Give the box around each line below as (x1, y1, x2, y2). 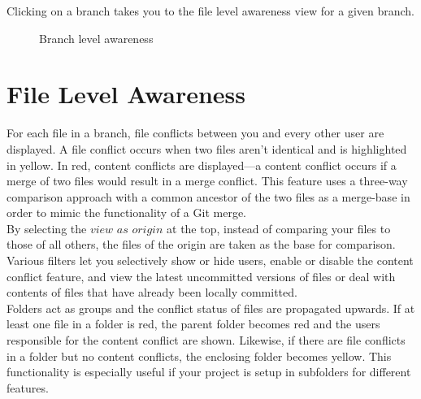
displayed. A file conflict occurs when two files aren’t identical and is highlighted (7, 140, 407, 157)
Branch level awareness (39, 29, 154, 46)
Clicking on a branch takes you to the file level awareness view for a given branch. (7, 2, 415, 19)
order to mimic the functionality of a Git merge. (7, 204, 246, 221)
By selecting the (7, 219, 87, 236)
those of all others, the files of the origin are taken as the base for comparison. (7, 236, 396, 253)
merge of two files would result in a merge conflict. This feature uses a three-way (7, 172, 408, 189)
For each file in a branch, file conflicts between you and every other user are (7, 124, 384, 141)
